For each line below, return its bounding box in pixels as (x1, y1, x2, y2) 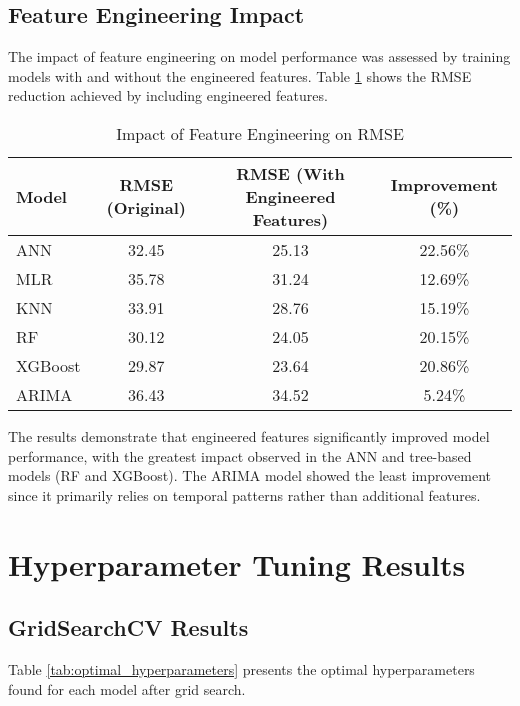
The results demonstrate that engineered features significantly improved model (8, 425, 490, 446)
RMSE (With (236, 161, 345, 185)
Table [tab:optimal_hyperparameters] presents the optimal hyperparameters (8, 658, 475, 679)
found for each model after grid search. (8, 678, 246, 699)
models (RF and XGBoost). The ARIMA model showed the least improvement (8, 465, 491, 486)
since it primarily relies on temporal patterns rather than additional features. (8, 484, 481, 505)
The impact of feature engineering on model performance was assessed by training (8, 46, 511, 67)
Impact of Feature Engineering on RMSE (116, 121, 404, 145)
